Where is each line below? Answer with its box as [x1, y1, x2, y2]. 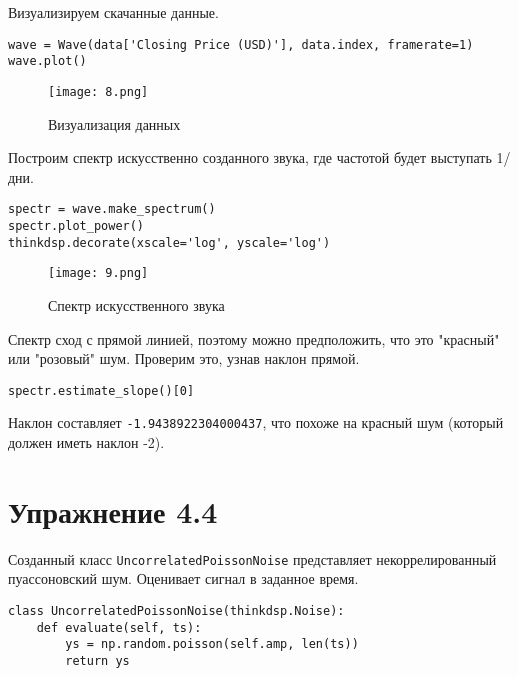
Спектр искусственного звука [48, 294, 225, 315]
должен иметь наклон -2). [8, 432, 165, 453]
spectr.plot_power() [8, 219, 145, 233]
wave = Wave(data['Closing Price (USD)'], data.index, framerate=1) [8, 37, 474, 52]
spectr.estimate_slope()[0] [8, 383, 195, 398]
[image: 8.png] [48, 84, 149, 99]
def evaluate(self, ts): [36, 620, 202, 635]
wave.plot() [8, 54, 87, 69]
